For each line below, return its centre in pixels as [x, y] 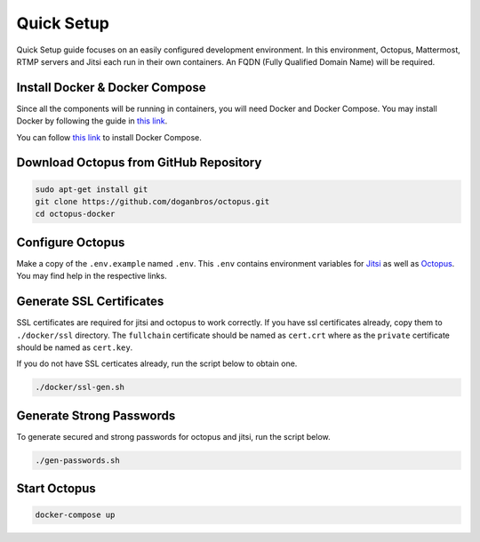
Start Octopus [56, 489]
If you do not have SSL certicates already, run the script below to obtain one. [157, 363]
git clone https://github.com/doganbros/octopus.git [152, 202]
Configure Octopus [71, 242]
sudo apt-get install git [92, 189]
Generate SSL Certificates [90, 302]
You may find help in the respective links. [92, 276]
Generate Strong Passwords [96, 415]
